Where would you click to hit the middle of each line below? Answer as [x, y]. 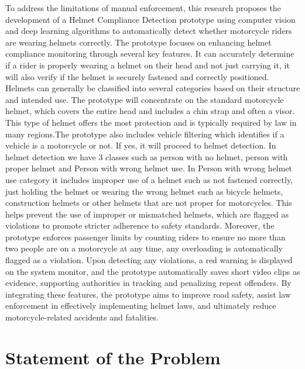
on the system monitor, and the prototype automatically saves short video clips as [153, 271]
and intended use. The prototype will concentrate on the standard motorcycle [145, 99]
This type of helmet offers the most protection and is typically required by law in [151, 122]
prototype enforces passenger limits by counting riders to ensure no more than [145, 237]
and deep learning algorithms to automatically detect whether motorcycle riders [149, 31]
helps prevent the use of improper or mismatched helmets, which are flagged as [147, 214]
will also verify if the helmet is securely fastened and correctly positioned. [137, 76]
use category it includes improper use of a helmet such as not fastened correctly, [149, 179]
